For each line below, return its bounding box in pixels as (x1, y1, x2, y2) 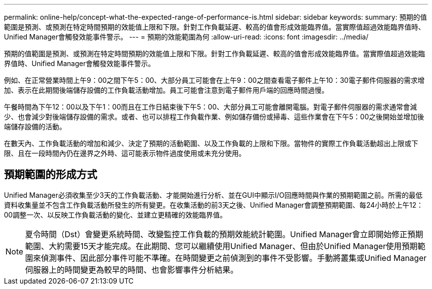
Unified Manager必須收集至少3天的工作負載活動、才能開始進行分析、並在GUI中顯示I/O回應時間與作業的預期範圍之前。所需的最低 (4, 190, 423, 199)
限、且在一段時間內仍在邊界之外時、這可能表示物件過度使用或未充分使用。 (4, 149, 246, 157)
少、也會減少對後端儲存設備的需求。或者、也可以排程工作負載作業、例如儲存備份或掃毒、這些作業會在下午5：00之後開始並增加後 (4, 112, 424, 121)
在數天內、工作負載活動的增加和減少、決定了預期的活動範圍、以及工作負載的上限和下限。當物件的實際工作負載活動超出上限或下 (4, 139, 418, 147)
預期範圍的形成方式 (4, 168, 97, 181)
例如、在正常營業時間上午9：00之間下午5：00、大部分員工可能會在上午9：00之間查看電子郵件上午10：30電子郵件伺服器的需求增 (4, 76, 425, 84)
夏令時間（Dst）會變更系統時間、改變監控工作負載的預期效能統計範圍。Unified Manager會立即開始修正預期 (25, 229, 423, 239)
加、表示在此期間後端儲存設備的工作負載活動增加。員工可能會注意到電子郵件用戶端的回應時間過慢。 (4, 86, 328, 94)
